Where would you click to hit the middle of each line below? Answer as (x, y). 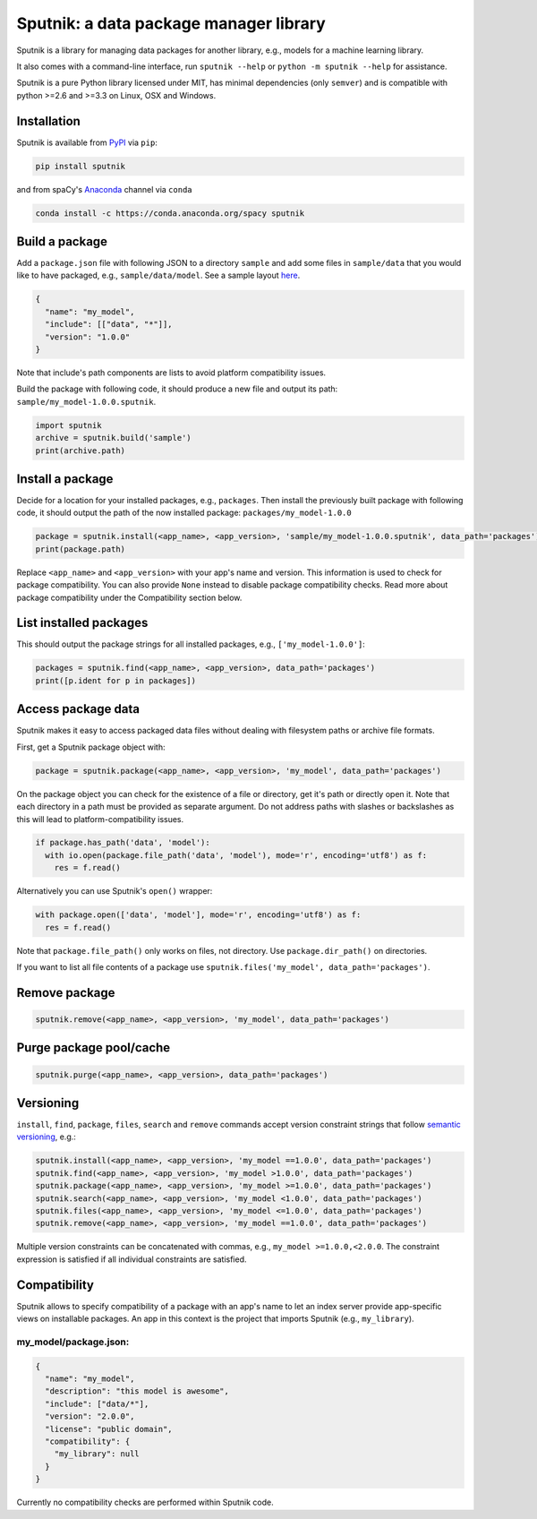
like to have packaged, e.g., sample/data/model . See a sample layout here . (158, 275)
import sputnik (68, 425)
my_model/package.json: (73, 1342)
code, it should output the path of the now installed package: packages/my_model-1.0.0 (184, 513)
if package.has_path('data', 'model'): (123, 843)
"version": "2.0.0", (90, 1416)
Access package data (78, 709)
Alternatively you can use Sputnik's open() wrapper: (115, 891)
